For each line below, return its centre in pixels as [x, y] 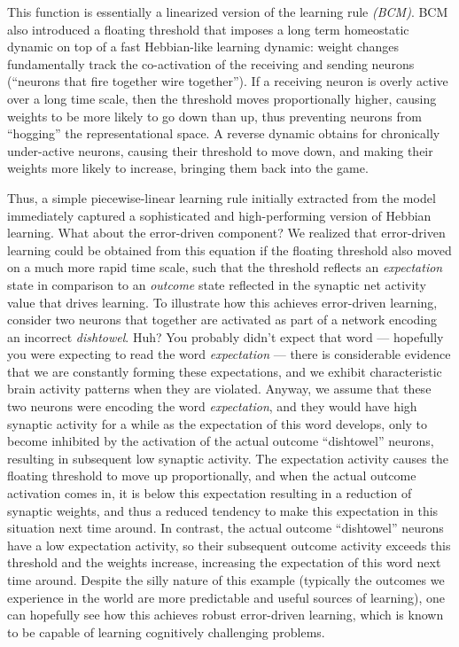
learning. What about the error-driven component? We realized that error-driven [226, 233]
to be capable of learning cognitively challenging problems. [166, 631]
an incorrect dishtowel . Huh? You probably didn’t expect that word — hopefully [226, 336]
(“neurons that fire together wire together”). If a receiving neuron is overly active [228, 81]
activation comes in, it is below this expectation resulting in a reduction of [210, 493]
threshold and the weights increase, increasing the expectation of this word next [224, 562]
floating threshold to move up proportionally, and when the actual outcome [212, 476]
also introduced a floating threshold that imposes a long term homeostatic [208, 29]
